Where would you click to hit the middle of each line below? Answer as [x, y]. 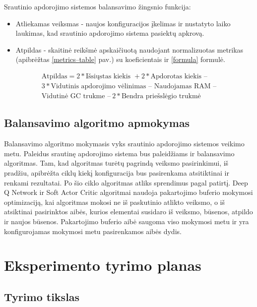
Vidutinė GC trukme [73, 96]
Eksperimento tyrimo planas [103, 265]
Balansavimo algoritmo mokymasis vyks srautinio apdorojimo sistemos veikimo [124, 144]
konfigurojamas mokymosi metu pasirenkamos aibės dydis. [93, 231]
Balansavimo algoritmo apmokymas [97, 123]
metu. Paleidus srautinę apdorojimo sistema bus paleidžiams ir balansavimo [119, 153]
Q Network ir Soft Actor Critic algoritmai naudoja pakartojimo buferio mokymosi [128, 192]
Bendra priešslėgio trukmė [161, 96]
